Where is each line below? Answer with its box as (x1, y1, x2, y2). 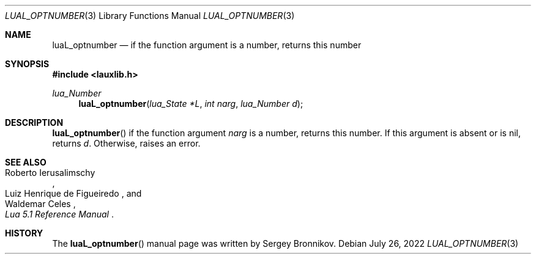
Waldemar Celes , (5, 199, 76, 209)
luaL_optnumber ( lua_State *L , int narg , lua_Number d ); (78, 98, 303, 109)
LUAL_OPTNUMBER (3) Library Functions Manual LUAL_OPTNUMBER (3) (5, 10, 295, 21)
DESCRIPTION (5, 117, 64, 128)
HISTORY (5, 228, 43, 238)
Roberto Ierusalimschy (5, 167, 95, 178)
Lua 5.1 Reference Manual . (5, 209, 114, 219)
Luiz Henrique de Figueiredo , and (5, 188, 142, 199)
